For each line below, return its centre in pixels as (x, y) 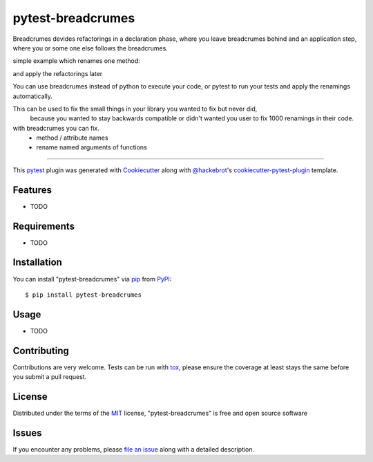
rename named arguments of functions (92, 147)
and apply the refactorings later (58, 73)
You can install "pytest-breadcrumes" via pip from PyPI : (92, 279)
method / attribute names (72, 138)
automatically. (33, 96)
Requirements (44, 226)
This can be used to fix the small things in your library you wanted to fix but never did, (135, 109)
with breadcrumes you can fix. (56, 128)
